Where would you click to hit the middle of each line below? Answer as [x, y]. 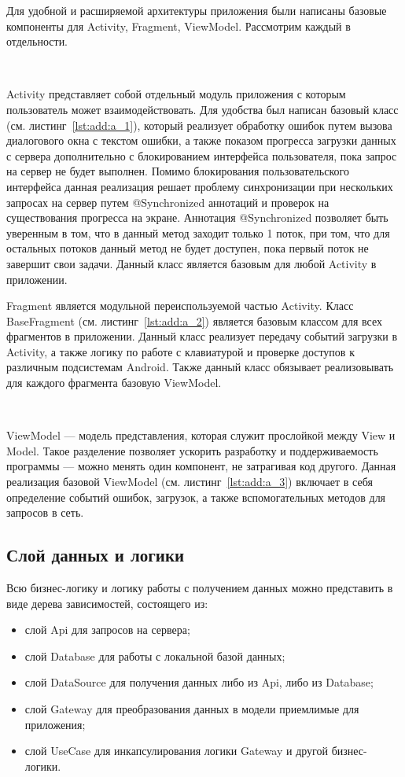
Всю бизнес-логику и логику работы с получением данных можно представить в [200, 588]
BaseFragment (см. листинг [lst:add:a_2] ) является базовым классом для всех [194, 320]
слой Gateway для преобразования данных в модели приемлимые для [192, 708]
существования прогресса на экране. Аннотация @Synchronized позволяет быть [197, 217]
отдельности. [37, 41]
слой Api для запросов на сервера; [107, 630]
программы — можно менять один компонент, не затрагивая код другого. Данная [201, 466]
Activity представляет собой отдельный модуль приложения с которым [176, 94]
